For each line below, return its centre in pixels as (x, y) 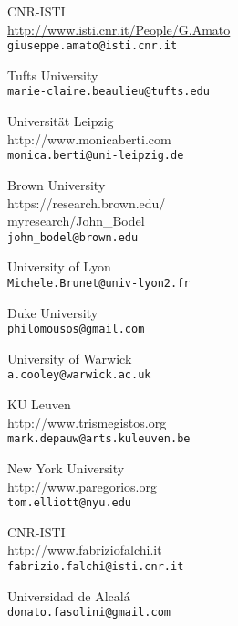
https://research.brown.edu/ (87, 202)
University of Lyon (59, 266)
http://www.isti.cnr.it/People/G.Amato (119, 29)
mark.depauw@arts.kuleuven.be (99, 439)
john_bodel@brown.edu (73, 237)
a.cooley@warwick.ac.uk (79, 375)
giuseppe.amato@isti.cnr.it (93, 46)
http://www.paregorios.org (82, 486)
